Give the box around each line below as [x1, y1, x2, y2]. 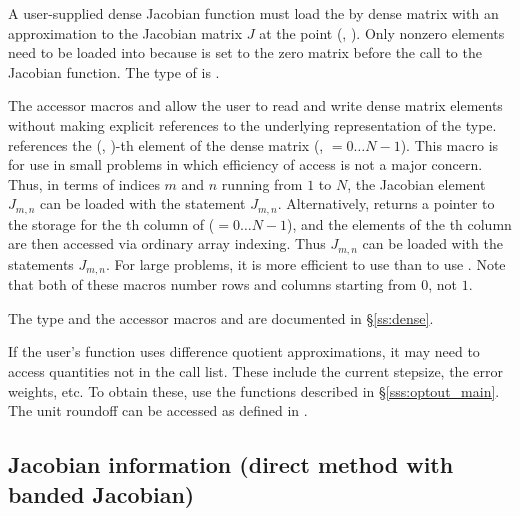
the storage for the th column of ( [8, 213, 215, 234]
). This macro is [400, 134, 499, 155]
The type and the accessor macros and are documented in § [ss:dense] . [8, 307, 434, 328]
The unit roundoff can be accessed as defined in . [8, 400, 308, 421]
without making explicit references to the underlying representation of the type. [8, 114, 497, 135]
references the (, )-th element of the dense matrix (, [8, 134, 324, 155]
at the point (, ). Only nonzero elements [259, 22, 505, 43]
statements [8, 253, 74, 274]
